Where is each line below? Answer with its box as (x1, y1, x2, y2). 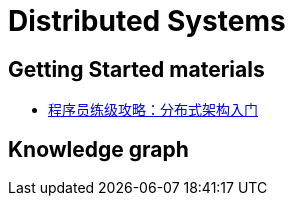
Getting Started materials (8, 56, 265, 82)
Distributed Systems (8, 4, 286, 38)
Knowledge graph (8, 136, 189, 162)
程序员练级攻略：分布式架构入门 (48, 101, 258, 119)
